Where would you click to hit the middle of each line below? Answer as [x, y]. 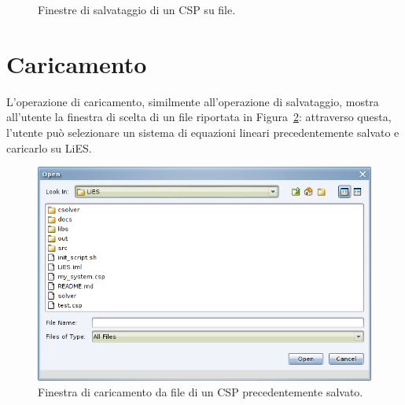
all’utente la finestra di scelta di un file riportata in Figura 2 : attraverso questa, [199, 117]
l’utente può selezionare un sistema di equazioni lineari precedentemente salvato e [203, 132]
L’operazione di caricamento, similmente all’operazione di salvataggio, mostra [193, 101]
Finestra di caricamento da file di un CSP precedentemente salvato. [201, 391]
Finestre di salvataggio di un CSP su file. [137, 9]
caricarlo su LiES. [49, 147]
